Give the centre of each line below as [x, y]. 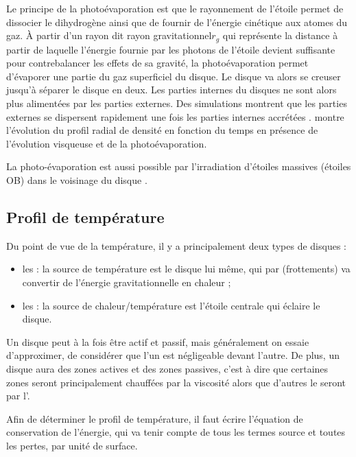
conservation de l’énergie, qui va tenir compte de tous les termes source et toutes [176, 432]
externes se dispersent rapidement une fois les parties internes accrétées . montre [175, 116]
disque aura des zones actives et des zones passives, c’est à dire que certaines [167, 368]
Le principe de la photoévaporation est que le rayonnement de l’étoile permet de [175, 8]
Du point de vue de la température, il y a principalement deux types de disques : [176, 245]
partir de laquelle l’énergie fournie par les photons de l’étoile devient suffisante [171, 49]
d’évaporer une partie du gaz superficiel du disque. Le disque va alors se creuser [174, 76]
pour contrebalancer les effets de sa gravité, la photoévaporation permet [157, 63]
